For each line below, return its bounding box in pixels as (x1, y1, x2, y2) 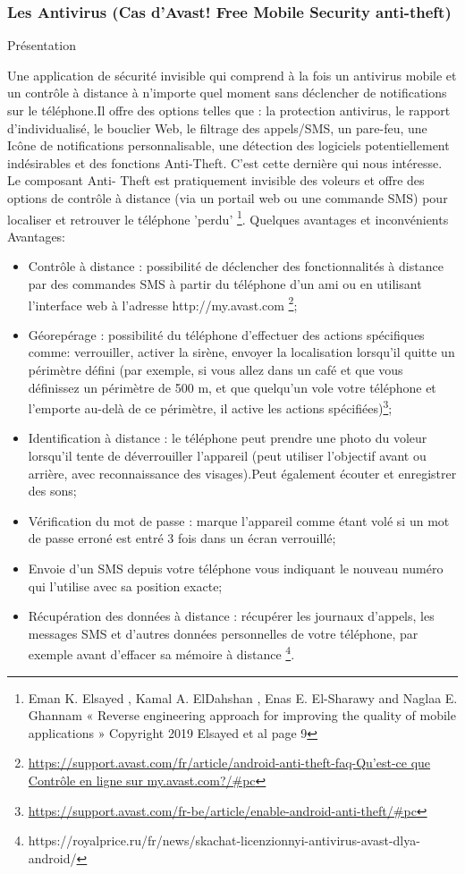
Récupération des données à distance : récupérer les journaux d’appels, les (28, 607, 435, 625)
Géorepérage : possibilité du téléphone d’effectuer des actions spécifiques (28, 325, 425, 344)
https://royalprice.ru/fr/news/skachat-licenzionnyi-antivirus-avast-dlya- (28, 831, 420, 850)
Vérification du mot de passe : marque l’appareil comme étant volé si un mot (28, 511, 450, 530)
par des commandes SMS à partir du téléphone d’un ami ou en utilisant (28, 275, 422, 293)
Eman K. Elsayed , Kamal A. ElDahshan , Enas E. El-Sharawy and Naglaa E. (28, 688, 458, 707)
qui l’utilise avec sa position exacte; (28, 576, 223, 595)
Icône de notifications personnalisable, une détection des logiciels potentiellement (7, 136, 450, 155)
